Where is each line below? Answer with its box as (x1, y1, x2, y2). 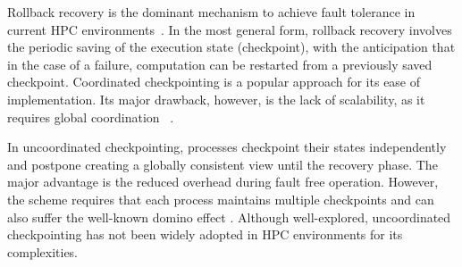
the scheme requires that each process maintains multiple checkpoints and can (7, 189, 434, 208)
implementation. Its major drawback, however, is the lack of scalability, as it (7, 89, 425, 108)
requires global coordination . (7, 107, 174, 126)
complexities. (7, 242, 79, 261)
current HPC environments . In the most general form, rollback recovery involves (7, 20, 452, 38)
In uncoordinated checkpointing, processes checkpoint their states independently (7, 138, 447, 156)
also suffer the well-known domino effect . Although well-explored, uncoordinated (7, 207, 451, 226)
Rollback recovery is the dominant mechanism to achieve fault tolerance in (7, 3, 416, 21)
